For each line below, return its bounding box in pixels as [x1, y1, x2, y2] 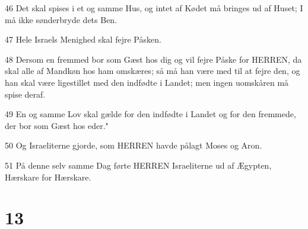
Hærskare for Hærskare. [5, 170, 91, 183]
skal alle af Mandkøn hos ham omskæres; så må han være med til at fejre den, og [5, 64, 300, 77]
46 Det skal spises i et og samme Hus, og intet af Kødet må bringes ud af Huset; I [5, 2, 303, 14]
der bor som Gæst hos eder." [5, 119, 109, 131]
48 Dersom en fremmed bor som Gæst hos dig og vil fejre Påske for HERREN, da [5, 53, 302, 65]
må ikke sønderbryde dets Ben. [5, 13, 118, 25]
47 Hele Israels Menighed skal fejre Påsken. [5, 33, 161, 46]
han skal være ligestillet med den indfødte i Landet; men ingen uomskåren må [5, 76, 289, 88]
